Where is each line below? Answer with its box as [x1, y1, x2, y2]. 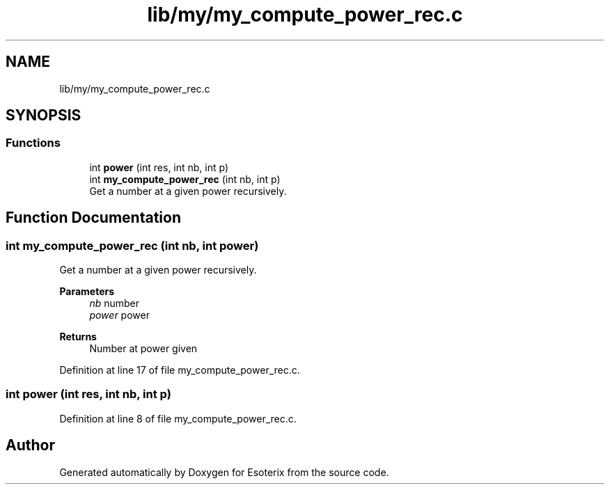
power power [89, 309, 150, 322]
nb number [89, 297, 140, 310]
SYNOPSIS [6, 106, 81, 125]
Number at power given [89, 342, 198, 355]
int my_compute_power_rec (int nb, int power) [6, 238, 259, 253]
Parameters [59, 285, 115, 298]
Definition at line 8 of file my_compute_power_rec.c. [59, 412, 297, 425]
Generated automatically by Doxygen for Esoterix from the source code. [59, 466, 389, 478]
